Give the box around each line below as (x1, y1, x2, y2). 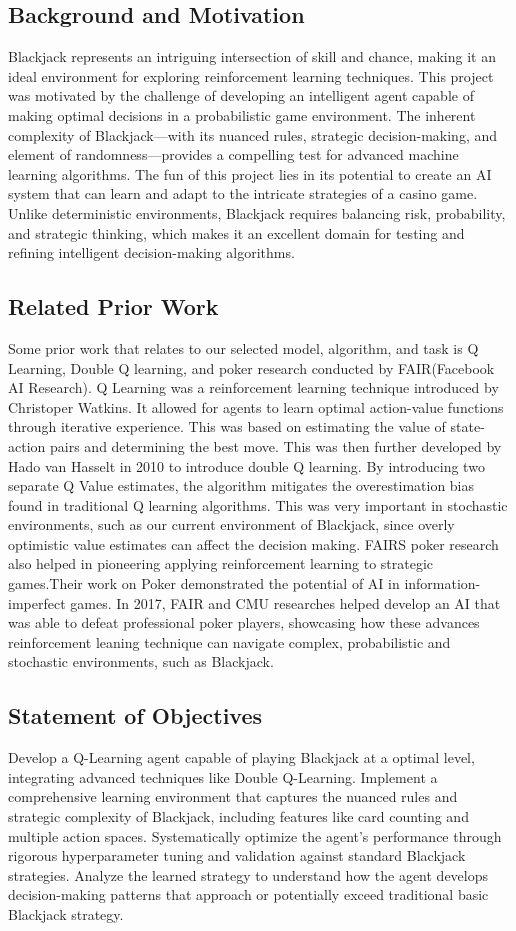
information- (404, 573, 481, 594)
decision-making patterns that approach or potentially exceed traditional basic (8, 884, 489, 905)
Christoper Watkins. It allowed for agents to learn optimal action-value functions (8, 396, 504, 417)
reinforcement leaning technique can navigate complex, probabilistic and (8, 631, 451, 652)
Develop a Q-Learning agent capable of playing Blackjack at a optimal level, (8, 747, 475, 768)
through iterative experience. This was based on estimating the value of (8, 416, 446, 437)
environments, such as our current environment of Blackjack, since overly (8, 514, 455, 535)
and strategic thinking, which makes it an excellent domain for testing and (8, 222, 465, 243)
